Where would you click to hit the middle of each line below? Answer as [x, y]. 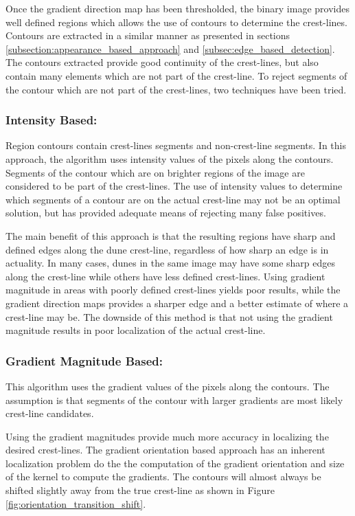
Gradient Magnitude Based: [84, 360]
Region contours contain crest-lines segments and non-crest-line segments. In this [176, 145]
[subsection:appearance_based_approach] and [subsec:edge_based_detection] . [170, 48]
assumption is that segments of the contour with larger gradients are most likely [174, 400]
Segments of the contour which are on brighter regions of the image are [155, 172]
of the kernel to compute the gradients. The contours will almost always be [163, 476]
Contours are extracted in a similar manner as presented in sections [148, 35]
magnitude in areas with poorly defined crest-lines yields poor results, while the [173, 290]
